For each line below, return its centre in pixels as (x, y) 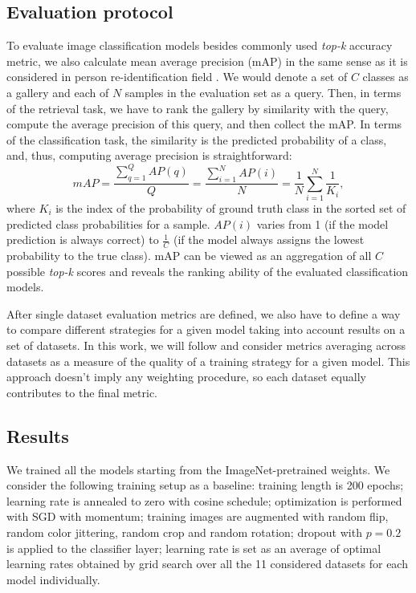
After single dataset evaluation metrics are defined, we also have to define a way (204, 313)
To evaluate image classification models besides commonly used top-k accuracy (200, 45)
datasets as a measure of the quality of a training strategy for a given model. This (208, 361)
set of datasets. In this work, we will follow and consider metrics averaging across (206, 345)
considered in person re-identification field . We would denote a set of (177, 77)
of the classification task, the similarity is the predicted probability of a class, (197, 139)
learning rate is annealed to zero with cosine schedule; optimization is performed (204, 500)
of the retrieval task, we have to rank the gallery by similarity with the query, (198, 108)
